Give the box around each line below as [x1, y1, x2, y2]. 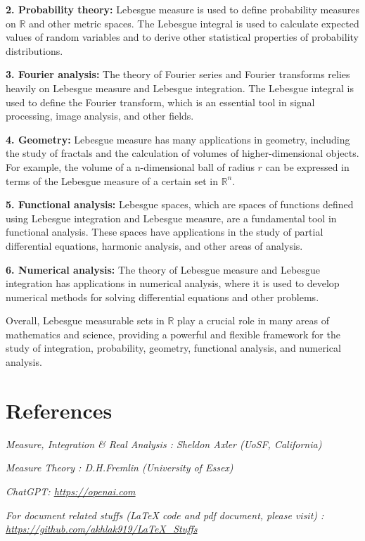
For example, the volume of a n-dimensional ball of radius [6, 159, 255, 174]
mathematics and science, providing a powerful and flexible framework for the [6, 326, 340, 341]
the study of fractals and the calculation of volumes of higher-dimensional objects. [6, 146, 359, 160]
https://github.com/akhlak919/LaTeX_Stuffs [6, 521, 198, 536]
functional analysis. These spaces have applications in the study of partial [6, 224, 324, 239]
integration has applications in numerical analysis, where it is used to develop [6, 276, 340, 291]
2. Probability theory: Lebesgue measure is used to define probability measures [6, 2, 359, 16]
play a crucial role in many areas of [177, 313, 330, 328]
